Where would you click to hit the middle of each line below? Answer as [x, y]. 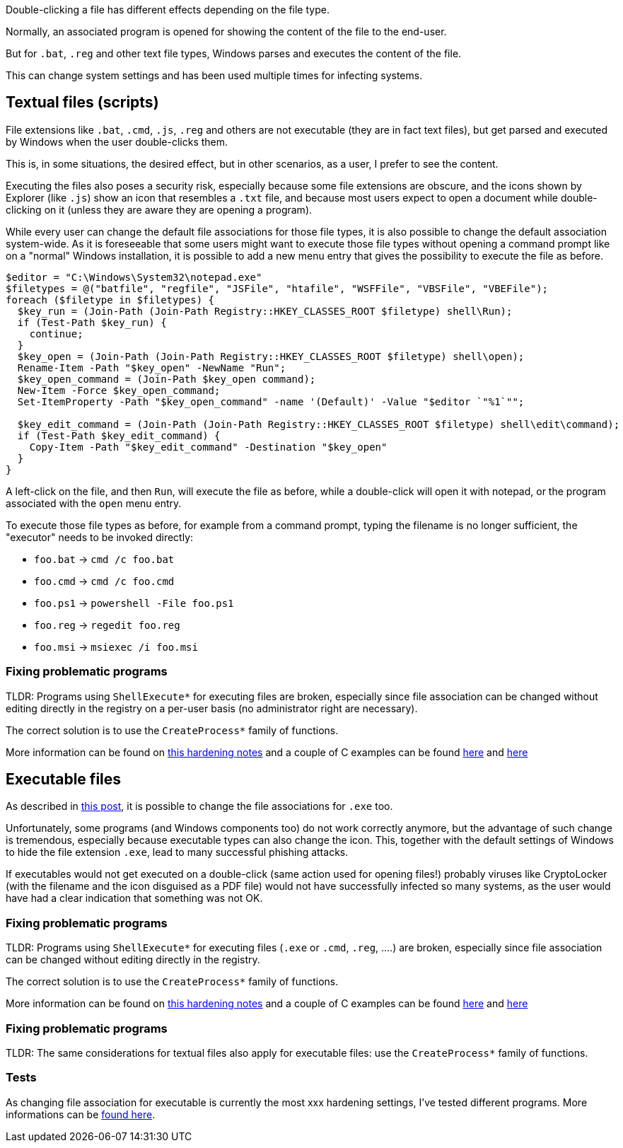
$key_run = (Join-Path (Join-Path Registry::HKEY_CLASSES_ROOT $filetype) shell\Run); [265, 311]
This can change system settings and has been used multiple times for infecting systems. [214, 75]
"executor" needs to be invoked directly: [100, 537]
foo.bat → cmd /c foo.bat [104, 559]
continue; [56, 334]
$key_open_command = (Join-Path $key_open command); [167, 379]
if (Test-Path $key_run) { [92, 322]
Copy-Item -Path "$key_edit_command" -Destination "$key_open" [208, 447]
